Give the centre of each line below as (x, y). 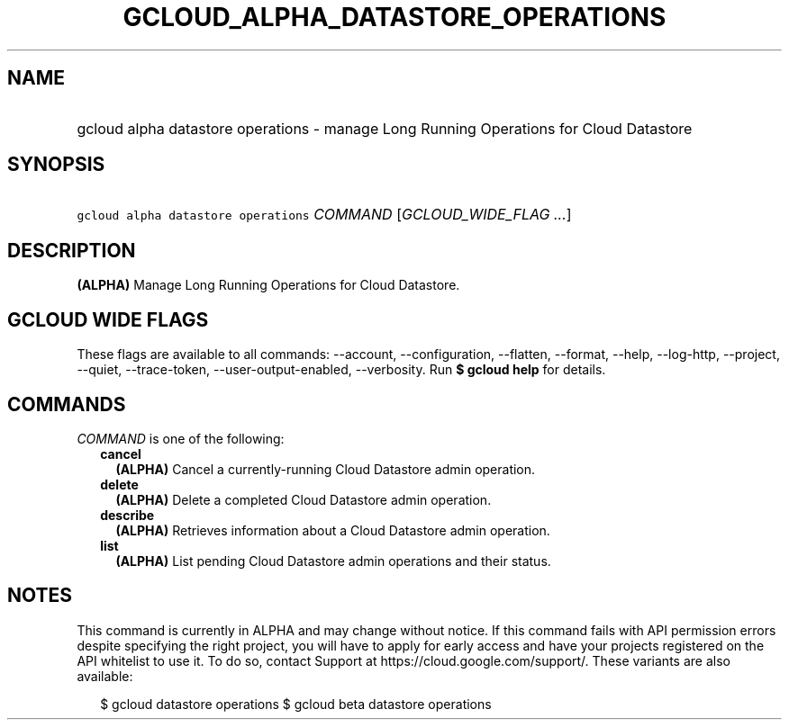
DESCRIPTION (72, 250)
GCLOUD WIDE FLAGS (108, 319)
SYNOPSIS (56, 165)
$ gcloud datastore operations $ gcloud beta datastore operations (296, 704)
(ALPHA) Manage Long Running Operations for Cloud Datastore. (268, 285)
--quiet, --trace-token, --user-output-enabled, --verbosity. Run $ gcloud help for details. (341, 370)
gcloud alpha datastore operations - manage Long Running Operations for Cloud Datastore (385, 128)
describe (127, 515)
